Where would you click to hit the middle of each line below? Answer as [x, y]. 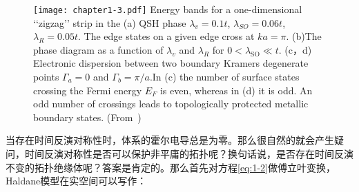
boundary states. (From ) [87, 117]
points [46, 77]
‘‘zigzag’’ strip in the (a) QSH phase [110, 22]
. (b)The [304, 36]
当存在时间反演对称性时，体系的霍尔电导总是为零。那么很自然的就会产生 [170, 140]
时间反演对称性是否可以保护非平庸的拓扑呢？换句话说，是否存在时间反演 [189, 153]
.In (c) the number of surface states [224, 77]
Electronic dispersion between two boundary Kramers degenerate [171, 63]
